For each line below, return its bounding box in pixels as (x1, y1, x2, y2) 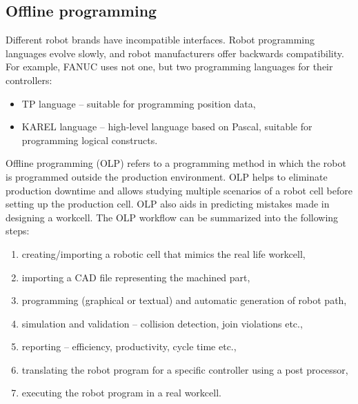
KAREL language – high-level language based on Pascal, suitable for (21, 119, 312, 134)
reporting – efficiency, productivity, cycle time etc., (21, 339, 237, 354)
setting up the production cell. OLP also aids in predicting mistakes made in (6, 196, 330, 211)
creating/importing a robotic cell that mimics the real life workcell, (21, 246, 306, 261)
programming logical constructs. (21, 132, 158, 147)
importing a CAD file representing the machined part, (21, 270, 250, 284)
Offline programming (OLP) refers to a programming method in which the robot (6, 156, 346, 170)
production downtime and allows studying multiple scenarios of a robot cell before (6, 183, 352, 197)
